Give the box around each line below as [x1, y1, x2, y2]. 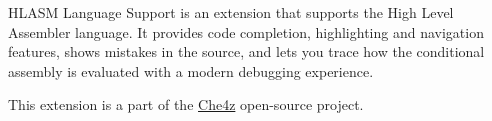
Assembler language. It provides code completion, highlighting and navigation [8, 21, 484, 42]
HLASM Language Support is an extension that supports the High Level [8, 2, 454, 22]
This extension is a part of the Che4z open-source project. [8, 94, 364, 115]
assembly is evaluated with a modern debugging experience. [8, 60, 374, 81]
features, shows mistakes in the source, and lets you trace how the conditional [8, 41, 485, 62]
